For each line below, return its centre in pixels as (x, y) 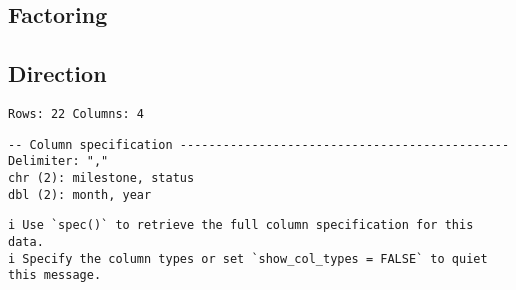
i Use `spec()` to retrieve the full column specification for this (241, 225)
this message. (55, 275)
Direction (57, 73)
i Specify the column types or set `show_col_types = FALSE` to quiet (248, 258)
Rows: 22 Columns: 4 (76, 113)
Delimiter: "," (58, 161)
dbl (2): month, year (80, 194)
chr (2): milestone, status (101, 177)
